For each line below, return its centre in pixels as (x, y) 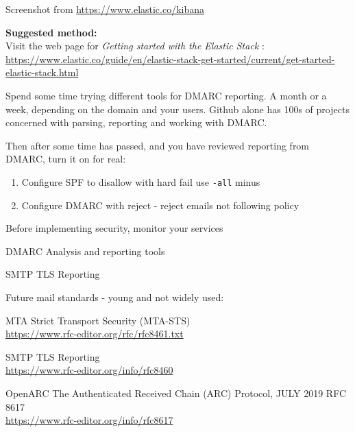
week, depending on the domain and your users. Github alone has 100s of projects (177, 109)
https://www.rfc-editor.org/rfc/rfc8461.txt (95, 334)
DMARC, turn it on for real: (66, 159)
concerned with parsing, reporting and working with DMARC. (136, 122)
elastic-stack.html (42, 72)
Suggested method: (51, 32)
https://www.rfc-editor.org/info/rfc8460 (89, 370)
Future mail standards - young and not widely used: (115, 297)
